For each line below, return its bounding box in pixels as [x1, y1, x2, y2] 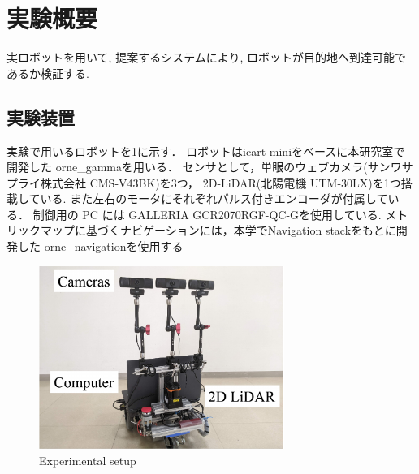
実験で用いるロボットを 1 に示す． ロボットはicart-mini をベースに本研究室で [6, 142, 405, 159]
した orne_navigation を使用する [17, 238, 184, 255]
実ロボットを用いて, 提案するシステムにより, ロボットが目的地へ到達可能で [6, 49, 406, 66]
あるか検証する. [6, 64, 89, 81]
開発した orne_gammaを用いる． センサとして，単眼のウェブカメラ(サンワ [6, 158, 402, 175]
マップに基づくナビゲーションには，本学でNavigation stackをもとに [40, 222, 396, 239]
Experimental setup [39, 451, 136, 468]
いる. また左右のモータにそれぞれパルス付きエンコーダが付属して [40, 190, 388, 207]
